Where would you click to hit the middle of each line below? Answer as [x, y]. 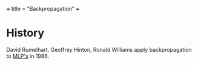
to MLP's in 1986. [28, 56]
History [25, 33]
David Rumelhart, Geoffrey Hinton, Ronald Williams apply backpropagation [99, 49]
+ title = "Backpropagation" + [43, 9]
